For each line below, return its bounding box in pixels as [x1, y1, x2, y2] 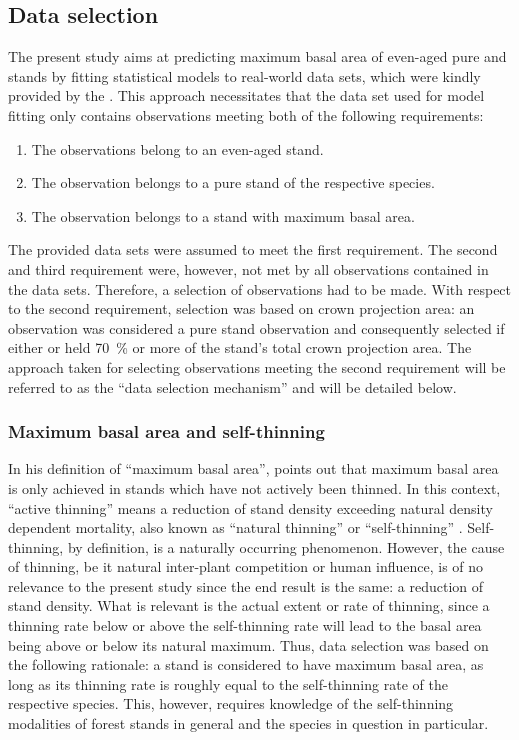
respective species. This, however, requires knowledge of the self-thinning [8, 693, 454, 714]
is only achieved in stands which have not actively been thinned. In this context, [8, 477, 501, 498]
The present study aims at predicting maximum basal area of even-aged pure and [8, 46, 507, 67]
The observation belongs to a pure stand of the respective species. [31, 172, 435, 193]
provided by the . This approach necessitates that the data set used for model [8, 85, 485, 106]
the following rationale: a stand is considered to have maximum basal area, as [8, 654, 484, 675]
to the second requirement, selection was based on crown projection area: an [8, 298, 475, 319]
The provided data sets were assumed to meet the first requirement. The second [8, 239, 498, 260]
